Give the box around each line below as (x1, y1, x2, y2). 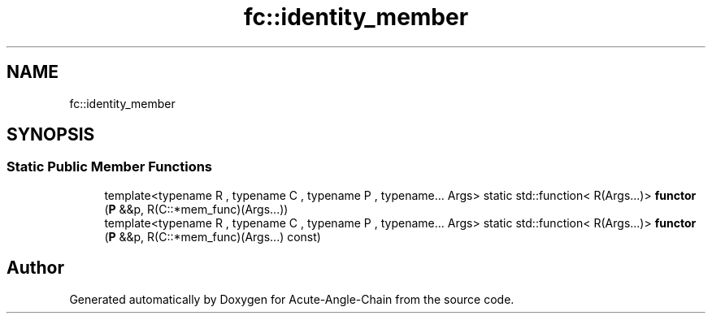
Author (7, 257, 64, 279)
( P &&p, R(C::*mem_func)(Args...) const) (104, 229, 321, 244)
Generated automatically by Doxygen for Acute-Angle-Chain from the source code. (69, 292, 514, 306)
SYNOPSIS (7, 124, 95, 145)
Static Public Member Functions (7, 158, 213, 175)
